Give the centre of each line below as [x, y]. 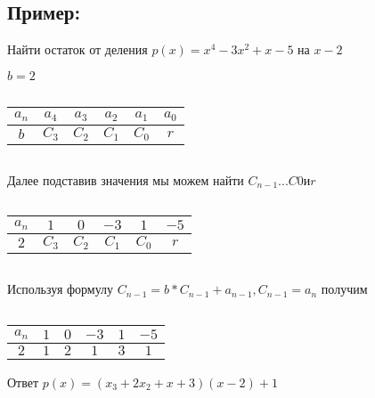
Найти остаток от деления [77, 49]
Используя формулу [61, 289]
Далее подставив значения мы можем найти [126, 179]
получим [344, 289]
